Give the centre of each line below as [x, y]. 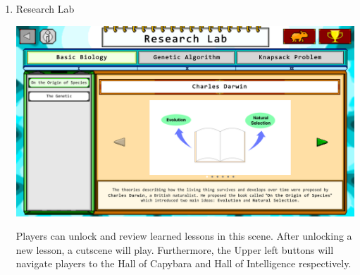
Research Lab [45, 8]
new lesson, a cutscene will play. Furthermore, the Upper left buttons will [175, 249]
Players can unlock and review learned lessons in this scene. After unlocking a [184, 236]
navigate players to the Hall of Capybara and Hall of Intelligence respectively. [184, 263]
